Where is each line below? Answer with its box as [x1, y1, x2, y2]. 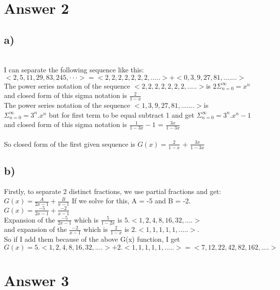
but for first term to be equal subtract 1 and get [49, 109, 194, 120]
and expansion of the [4, 224, 67, 234]
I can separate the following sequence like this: [4, 64, 144, 75]
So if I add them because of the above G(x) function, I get [4, 234, 180, 244]
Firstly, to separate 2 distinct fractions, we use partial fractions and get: [4, 186, 221, 196]
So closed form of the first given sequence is [4, 138, 135, 149]
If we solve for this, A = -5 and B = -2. [72, 195, 191, 206]
